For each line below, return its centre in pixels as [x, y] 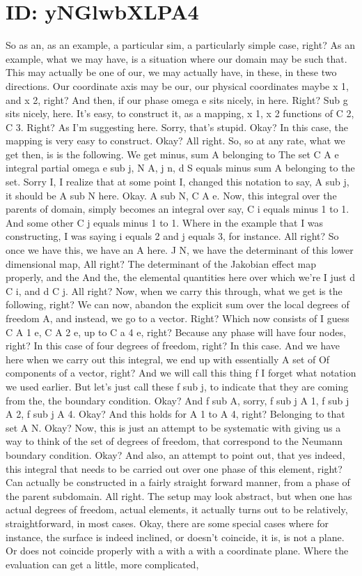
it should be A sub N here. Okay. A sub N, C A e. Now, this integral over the [171, 195]
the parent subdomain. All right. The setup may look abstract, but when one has [179, 495]
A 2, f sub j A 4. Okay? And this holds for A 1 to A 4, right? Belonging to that [175, 414]
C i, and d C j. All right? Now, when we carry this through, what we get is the [174, 290]
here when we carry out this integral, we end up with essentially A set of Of [168, 359]
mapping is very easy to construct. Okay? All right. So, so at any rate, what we [175, 141]
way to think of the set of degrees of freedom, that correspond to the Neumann [174, 441]
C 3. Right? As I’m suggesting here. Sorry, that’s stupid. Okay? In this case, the [177, 127]
